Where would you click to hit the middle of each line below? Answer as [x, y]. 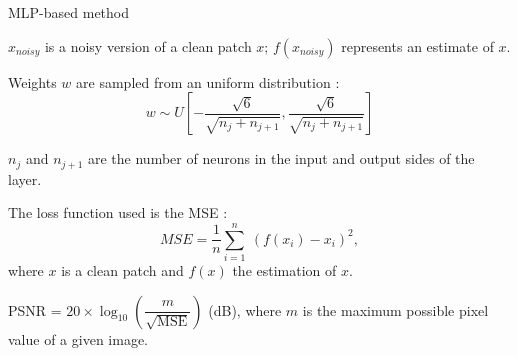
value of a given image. [78, 338]
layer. [25, 178]
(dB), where [245, 309]
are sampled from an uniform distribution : [208, 81]
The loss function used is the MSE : [118, 212]
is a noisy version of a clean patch [148, 45]
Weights [32, 81]
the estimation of [284, 269]
